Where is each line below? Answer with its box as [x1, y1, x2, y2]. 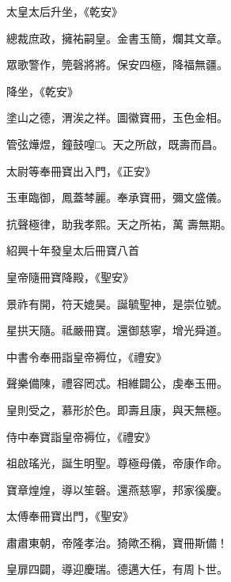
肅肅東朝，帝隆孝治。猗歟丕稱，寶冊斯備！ [6, 534, 228, 550]
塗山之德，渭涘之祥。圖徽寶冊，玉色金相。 [6, 109, 228, 126]
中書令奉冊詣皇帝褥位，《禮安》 [6, 348, 167, 365]
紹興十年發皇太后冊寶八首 [6, 242, 139, 259]
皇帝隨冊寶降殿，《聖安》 [6, 268, 134, 285]
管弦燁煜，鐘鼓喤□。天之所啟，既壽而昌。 [6, 135, 224, 152]
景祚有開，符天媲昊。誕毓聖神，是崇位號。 [6, 295, 228, 312]
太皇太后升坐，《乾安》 [6, 3, 123, 19]
